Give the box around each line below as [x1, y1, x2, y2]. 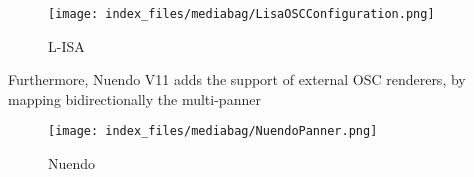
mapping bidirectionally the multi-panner [8, 88, 261, 109]
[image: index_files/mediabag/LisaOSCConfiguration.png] [48, 7, 435, 21]
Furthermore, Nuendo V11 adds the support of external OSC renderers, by [8, 69, 466, 90]
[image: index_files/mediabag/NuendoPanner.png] [48, 124, 378, 139]
